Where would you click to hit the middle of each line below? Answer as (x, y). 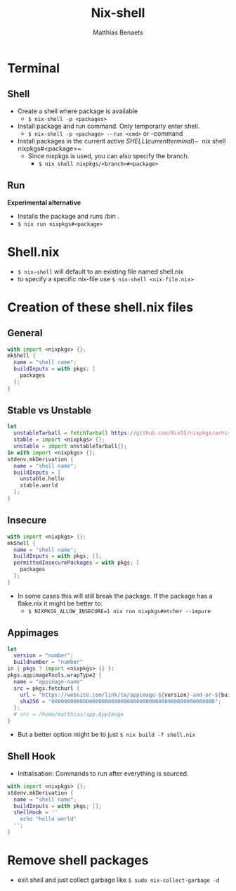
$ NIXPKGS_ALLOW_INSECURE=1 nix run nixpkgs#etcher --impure (119, 611)
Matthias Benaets (118, 32)
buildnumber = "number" (48, 662)
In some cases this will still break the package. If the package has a (115, 596)
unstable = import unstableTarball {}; (71, 447)
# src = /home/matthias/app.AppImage (69, 714)
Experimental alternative (44, 203)
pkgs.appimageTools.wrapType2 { (54, 675)
